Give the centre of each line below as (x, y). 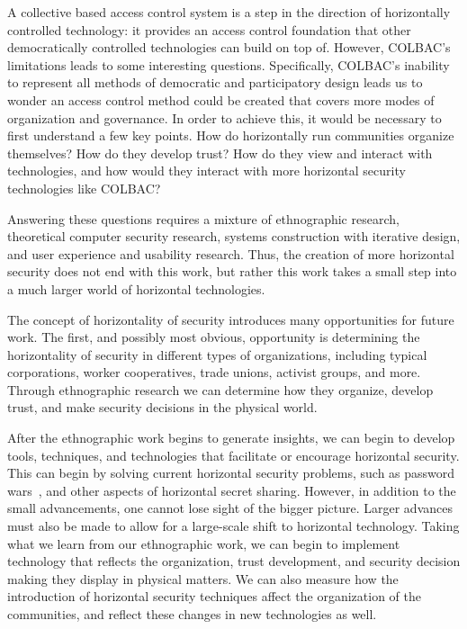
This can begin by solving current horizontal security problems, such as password (231, 473)
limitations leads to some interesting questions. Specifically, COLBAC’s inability (229, 64)
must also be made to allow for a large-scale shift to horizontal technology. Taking (233, 526)
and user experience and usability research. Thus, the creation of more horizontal (231, 253)
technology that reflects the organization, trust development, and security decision (234, 561)
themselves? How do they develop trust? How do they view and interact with (220, 153)
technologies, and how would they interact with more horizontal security (207, 171)
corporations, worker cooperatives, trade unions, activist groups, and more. (214, 372)
